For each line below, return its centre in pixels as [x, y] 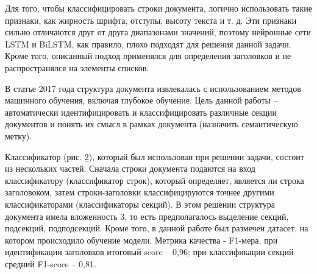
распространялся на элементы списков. [77, 67]
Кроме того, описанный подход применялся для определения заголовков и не [148, 56]
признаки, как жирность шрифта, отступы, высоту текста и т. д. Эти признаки [151, 20]
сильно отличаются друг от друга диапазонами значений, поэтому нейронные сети [158, 32]
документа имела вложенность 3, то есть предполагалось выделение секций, [147, 216]
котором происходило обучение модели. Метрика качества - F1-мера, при [141, 240]
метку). [19, 135]
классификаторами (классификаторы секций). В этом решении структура [140, 204]
